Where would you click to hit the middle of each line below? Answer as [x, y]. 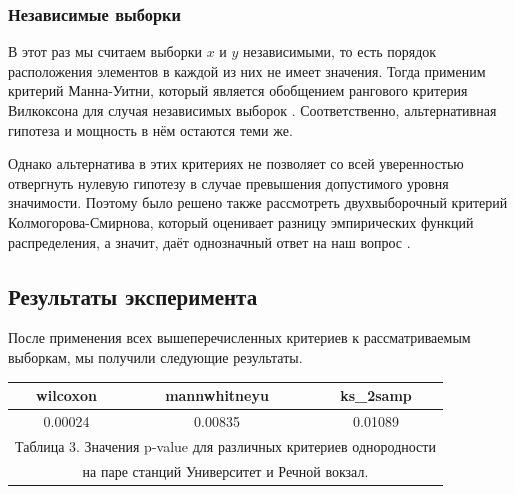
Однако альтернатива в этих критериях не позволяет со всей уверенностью [236, 163]
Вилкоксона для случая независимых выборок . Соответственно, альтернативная [252, 110]
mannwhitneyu [217, 395]
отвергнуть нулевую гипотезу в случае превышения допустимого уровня [228, 182]
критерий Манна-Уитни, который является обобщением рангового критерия [238, 90]
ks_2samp [376, 395]
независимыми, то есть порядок [340, 51]
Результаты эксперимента [133, 295]
